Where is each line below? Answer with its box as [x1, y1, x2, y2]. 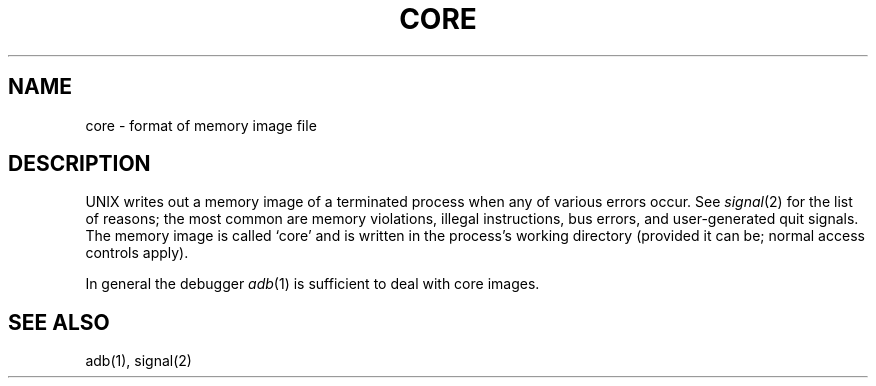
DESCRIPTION [8, 151, 151, 177]
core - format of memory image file [85, 116, 317, 134]
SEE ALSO [8, 309, 110, 335]
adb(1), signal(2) [85, 352, 192, 370]
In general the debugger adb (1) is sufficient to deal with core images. [85, 275, 540, 293]
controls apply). [85, 244, 189, 262]
